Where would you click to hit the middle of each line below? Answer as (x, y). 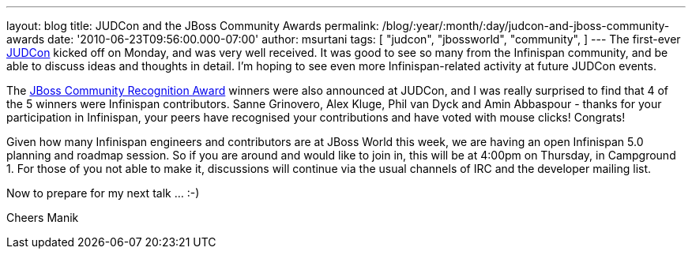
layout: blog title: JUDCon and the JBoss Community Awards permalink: (193, 26)
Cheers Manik (43, 217)
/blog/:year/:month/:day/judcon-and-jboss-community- (526, 26)
